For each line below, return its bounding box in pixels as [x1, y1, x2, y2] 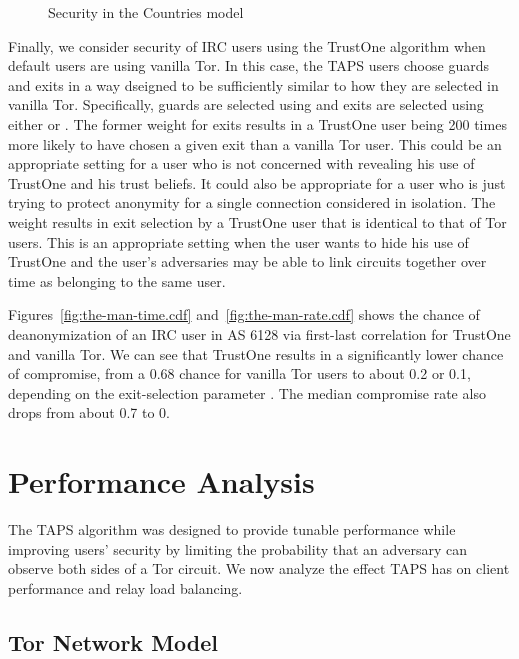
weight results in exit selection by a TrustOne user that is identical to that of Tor [8, 211, 507, 232]
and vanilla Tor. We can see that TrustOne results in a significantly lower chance [8, 343, 504, 364]
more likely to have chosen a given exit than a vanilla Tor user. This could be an [8, 133, 502, 154]
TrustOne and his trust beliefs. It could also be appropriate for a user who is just [8, 172, 506, 193]
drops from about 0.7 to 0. [8, 402, 170, 423]
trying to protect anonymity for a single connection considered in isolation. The [8, 192, 496, 213]
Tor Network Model [8, 626, 218, 657]
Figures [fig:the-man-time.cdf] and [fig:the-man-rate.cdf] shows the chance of [8, 304, 480, 325]
